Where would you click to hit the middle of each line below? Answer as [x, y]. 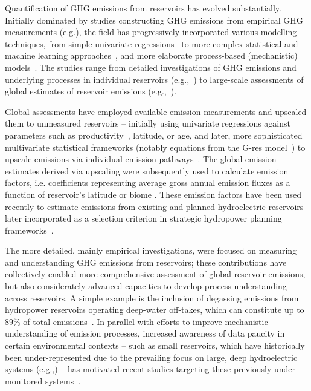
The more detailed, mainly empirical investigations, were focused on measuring [151, 250]
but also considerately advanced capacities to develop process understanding [146, 286]
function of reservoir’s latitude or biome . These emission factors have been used [153, 194]
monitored [24, 380]
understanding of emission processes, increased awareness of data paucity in [145, 333]
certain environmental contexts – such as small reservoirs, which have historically [155, 345]
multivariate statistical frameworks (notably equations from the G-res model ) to [155, 147]
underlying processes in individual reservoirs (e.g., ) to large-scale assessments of [154, 79]
